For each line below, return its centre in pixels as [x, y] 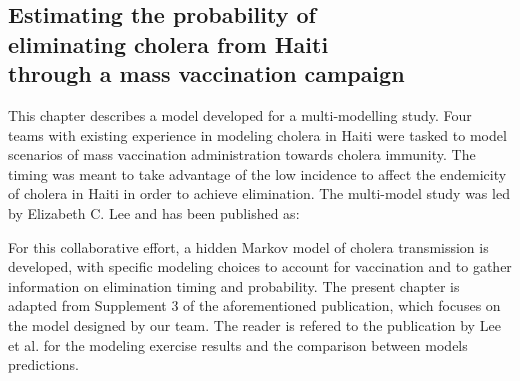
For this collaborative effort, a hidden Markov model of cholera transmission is [248, 246]
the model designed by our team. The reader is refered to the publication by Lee [254, 324]
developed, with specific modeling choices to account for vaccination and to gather [260, 266]
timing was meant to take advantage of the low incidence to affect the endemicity [257, 173]
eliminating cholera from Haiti [168, 43]
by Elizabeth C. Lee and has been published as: [154, 212]
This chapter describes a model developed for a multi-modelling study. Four [240, 114]
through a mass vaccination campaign [206, 73]
